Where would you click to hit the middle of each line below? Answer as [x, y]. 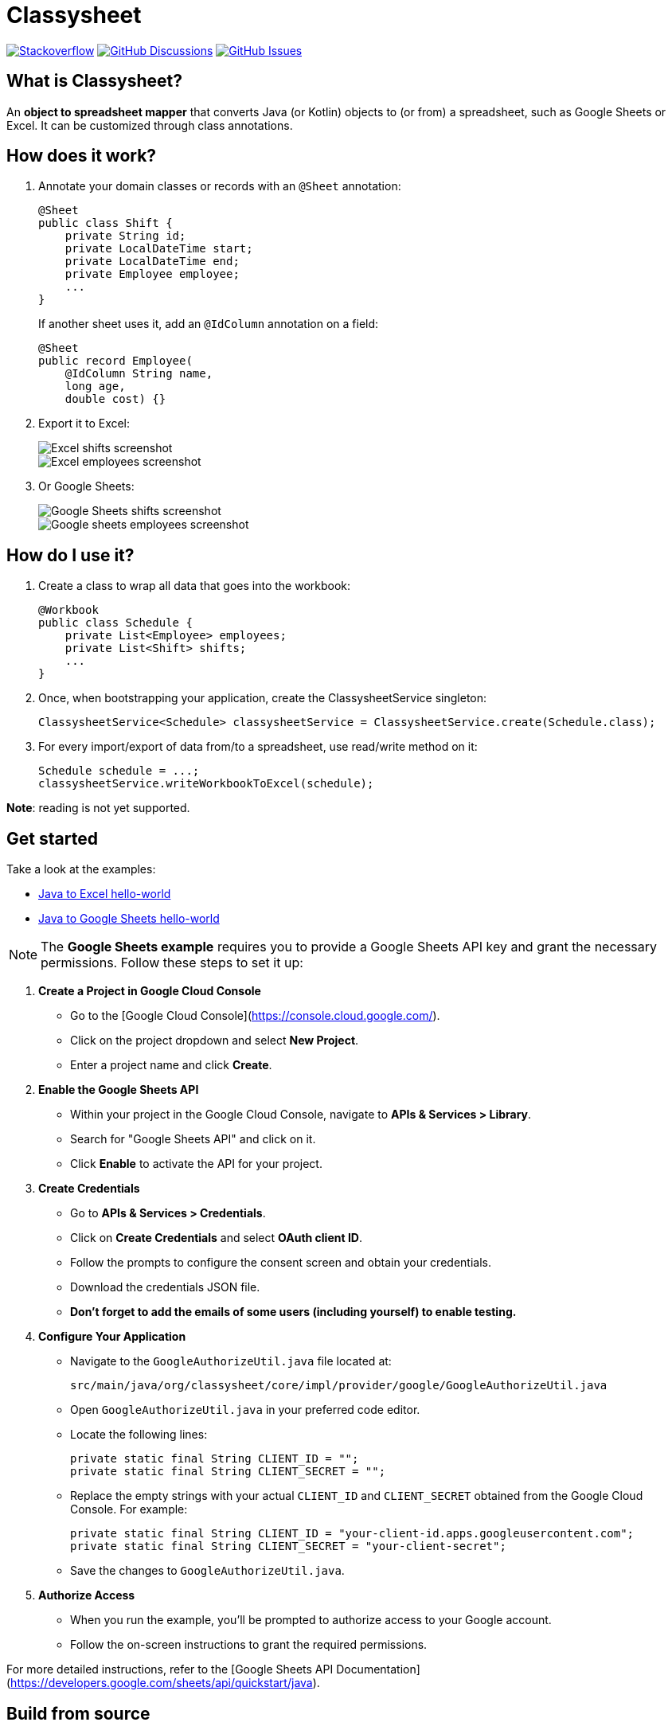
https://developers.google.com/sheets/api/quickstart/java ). [165, 1683]
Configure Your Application [112, 1337]
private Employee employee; [152, 274]
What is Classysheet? [95, 81]
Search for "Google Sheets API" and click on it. [193, 1139]
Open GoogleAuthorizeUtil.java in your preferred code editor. [245, 1410]
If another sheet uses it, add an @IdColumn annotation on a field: [209, 324]
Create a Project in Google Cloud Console [150, 991]
